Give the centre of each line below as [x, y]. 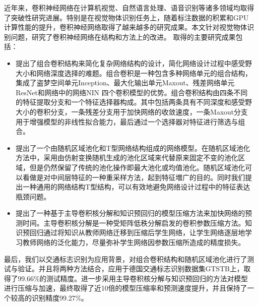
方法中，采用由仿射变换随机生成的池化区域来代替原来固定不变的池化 [127, 157]
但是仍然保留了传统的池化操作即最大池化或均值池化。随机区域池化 [137, 167]
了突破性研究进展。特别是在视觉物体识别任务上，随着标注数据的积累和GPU [127, 17]
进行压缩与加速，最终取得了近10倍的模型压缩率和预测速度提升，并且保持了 [126, 288]
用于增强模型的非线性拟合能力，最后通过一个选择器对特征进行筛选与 [127, 121]
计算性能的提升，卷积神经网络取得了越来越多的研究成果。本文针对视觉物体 [126, 27]
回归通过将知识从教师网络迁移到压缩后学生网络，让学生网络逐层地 [137, 232]
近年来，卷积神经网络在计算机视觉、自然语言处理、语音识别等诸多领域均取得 [129, 7]
